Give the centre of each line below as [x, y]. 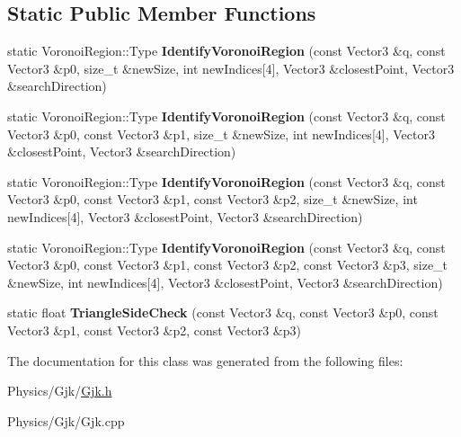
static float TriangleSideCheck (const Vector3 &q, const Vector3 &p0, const [223, 312]
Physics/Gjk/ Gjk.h [60, 391]
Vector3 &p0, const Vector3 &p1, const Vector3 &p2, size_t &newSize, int [213, 199]
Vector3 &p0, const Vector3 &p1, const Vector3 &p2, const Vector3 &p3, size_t [228, 265]
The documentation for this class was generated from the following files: [205, 360]
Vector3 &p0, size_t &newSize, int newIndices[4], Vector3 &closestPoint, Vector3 [231, 68]
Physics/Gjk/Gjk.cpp [66, 420]
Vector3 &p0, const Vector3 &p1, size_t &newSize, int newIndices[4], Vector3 [221, 134]
